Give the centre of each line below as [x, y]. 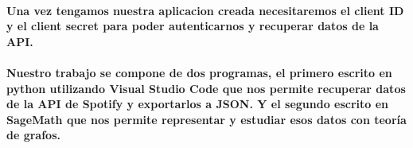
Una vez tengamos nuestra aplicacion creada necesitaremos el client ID [205, 10]
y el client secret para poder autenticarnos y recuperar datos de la [193, 26]
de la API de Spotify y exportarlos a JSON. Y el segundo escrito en [198, 104]
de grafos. [33, 135]
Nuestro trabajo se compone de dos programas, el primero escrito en [199, 72]
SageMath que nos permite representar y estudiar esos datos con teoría [206, 119]
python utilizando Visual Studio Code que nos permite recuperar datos [206, 88]
